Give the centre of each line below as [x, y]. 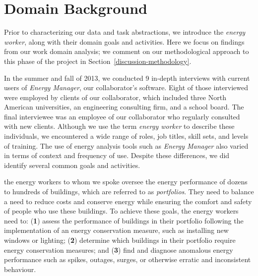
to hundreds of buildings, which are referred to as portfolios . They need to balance [129, 192]
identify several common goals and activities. [72, 165]
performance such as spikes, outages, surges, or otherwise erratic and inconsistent [128, 259]
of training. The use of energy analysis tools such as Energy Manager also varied [126, 145]
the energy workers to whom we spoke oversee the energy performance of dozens [126, 182]
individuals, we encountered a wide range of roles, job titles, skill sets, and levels [126, 136]
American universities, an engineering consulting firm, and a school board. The [124, 107]
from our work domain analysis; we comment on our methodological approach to [127, 51]
